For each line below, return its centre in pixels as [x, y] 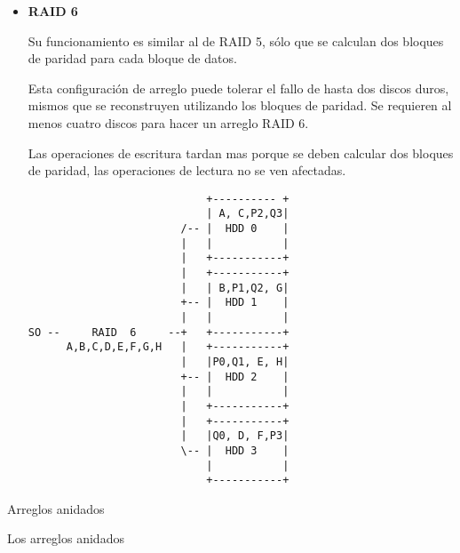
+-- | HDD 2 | [235, 377]
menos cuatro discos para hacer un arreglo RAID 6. [168, 122]
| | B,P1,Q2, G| [235, 288]
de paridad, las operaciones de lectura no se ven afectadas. [187, 170]
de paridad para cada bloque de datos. [132, 58]
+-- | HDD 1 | [235, 303]
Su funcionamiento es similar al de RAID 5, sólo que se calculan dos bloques [236, 40]
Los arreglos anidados [66, 538]
